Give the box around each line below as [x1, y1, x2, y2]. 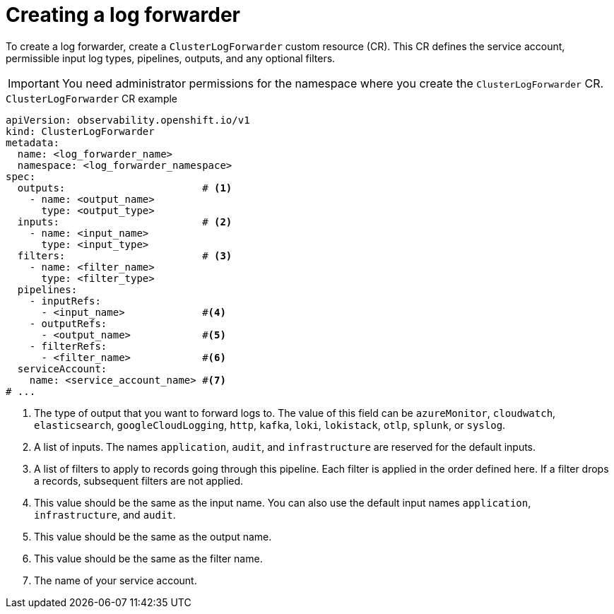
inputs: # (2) [17, 216, 232, 228]
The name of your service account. [34, 574, 197, 586]
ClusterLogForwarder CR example [6, 92, 178, 105]
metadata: [6, 136, 59, 148]
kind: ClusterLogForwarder [6, 125, 155, 137]
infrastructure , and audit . [34, 508, 176, 521]
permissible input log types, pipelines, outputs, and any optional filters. [6, 52, 336, 64]
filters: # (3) [17, 249, 232, 261]
